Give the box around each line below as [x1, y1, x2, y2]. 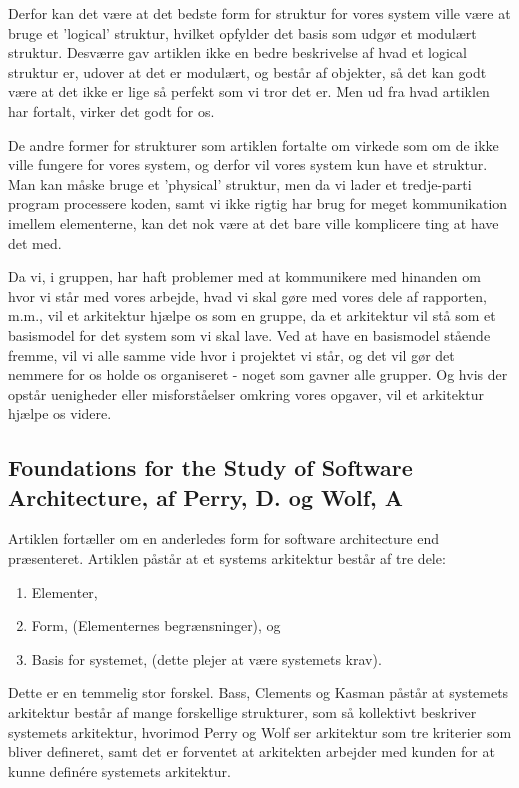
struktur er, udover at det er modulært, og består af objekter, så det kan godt [8, 61, 487, 82]
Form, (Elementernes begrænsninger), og [31, 615, 281, 636]
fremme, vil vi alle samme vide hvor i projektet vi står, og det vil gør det [8, 344, 455, 365]
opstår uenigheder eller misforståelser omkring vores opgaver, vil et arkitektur [8, 383, 484, 404]
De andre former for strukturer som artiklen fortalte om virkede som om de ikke [8, 134, 499, 155]
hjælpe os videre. [8, 403, 112, 424]
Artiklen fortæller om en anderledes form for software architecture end [8, 528, 440, 549]
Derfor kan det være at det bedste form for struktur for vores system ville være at [8, 3, 511, 23]
